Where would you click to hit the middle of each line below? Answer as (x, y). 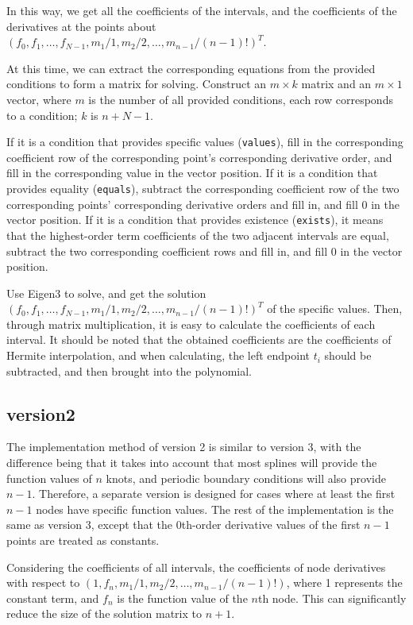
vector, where (39, 99)
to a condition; (42, 115)
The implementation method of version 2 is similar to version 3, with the (184, 447)
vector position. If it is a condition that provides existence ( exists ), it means (195, 220)
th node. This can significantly (332, 598)
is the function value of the (182, 598)
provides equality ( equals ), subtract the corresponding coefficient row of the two (203, 188)
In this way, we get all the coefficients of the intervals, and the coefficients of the (202, 10)
